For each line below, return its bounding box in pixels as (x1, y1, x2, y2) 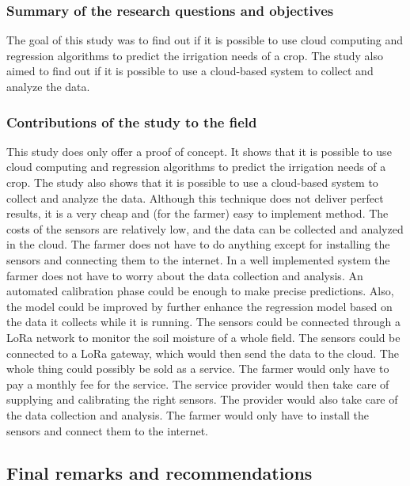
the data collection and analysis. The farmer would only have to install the (6, 406, 370, 423)
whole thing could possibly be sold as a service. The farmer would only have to (6, 360, 389, 377)
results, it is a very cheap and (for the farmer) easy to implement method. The (6, 205, 389, 222)
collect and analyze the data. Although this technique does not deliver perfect (6, 189, 384, 206)
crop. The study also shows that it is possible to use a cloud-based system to (6, 174, 378, 190)
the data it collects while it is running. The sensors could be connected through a (6, 313, 401, 330)
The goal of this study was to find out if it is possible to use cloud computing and (6, 32, 404, 48)
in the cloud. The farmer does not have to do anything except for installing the (6, 236, 390, 252)
